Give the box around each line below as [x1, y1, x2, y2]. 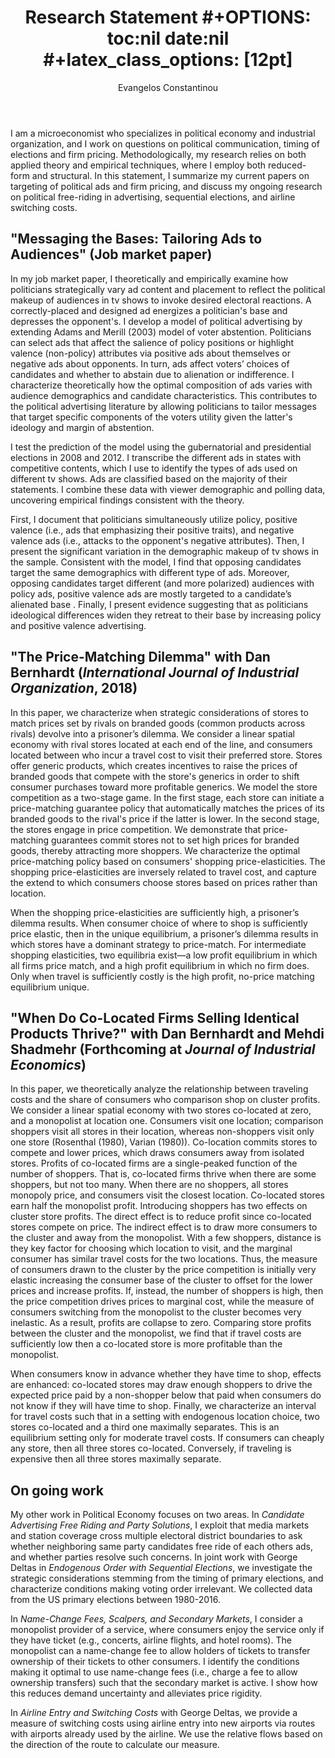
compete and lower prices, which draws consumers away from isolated [10, 1147, 305, 1159]
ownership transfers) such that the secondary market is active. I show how [10, 1677, 318, 1689]
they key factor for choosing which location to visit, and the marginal [10, 1242, 293, 1255]
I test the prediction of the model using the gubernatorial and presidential [10, 441, 312, 453]
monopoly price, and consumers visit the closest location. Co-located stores [10, 1189, 325, 1201]
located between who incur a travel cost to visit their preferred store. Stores [10, 749, 323, 761]
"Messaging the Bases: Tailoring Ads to [10, 231, 263, 248]
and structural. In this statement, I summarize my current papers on [31, 169, 310, 181]
